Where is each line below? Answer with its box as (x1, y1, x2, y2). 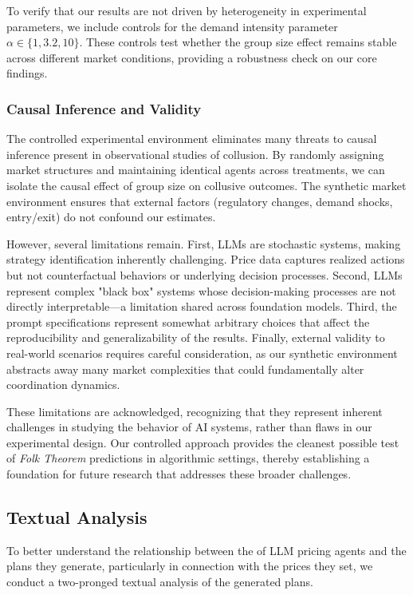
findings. (6, 65, 48, 81)
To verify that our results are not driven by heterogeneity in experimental (6, 2, 367, 18)
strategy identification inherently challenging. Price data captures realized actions (6, 251, 405, 268)
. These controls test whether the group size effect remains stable (79, 34, 397, 50)
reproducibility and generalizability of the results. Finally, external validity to (6, 329, 385, 346)
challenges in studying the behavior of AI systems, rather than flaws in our (6, 418, 372, 435)
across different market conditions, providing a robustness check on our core (6, 49, 377, 65)
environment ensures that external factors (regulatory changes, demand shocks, (6, 192, 393, 209)
